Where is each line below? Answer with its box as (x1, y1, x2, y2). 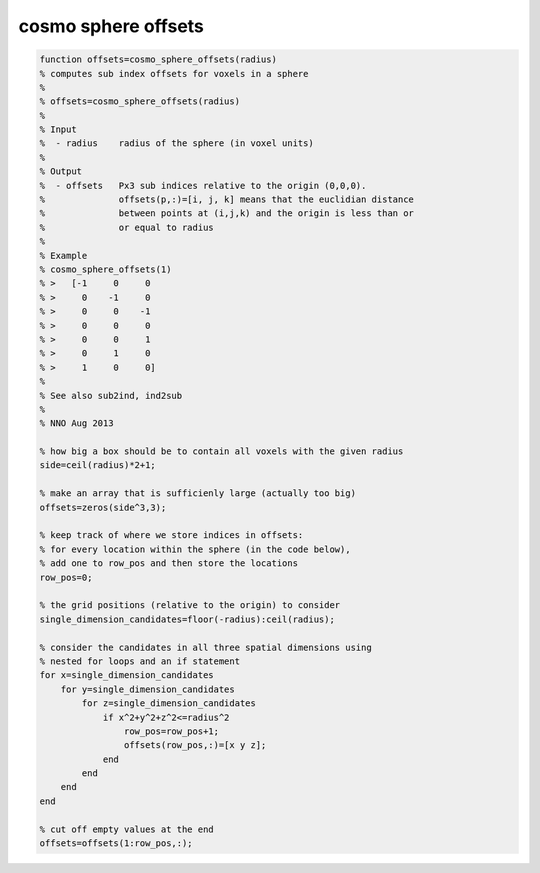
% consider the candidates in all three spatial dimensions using (39, 641, 372, 653)
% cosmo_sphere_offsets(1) (39, 264, 172, 275)
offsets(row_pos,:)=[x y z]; (123, 740, 267, 751)
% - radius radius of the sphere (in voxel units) (39, 138, 314, 149)
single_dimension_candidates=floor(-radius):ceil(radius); (39, 613, 335, 625)
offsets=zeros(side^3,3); (39, 501, 167, 513)
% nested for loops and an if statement (39, 655, 240, 667)
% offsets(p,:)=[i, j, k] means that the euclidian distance (39, 194, 415, 205)
